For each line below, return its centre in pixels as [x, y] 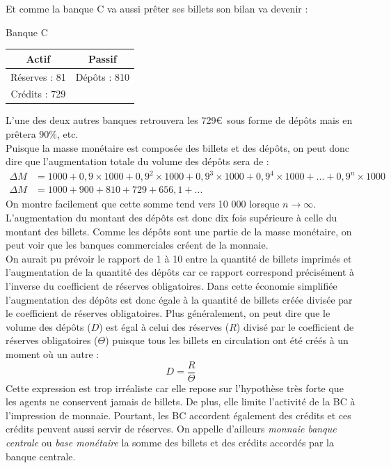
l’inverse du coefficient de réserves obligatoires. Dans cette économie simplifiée [171, 285]
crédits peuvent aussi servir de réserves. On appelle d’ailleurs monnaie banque [171, 429]
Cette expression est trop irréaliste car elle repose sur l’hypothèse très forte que [175, 388]
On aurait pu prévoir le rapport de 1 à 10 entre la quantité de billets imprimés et [179, 258]
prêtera [21, 134]
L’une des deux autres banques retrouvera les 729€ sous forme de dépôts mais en [179, 120]
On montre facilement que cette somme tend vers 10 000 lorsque [143, 204]
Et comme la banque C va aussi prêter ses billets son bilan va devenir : [157, 8]
